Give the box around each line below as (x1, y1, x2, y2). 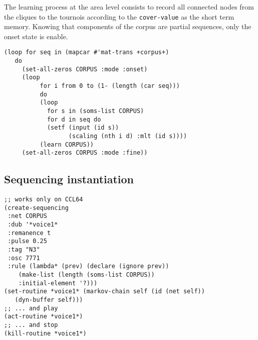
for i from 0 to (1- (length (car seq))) (40, 82, 180, 90)
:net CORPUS (8, 212, 47, 220)
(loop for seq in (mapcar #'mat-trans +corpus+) (4, 49, 169, 56)
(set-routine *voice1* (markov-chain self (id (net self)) (4, 288, 205, 295)
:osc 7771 (8, 254, 40, 262)
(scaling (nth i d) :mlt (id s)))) (68, 133, 187, 140)
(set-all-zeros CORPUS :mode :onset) (22, 65, 148, 73)
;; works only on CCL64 (4, 196, 83, 203)
